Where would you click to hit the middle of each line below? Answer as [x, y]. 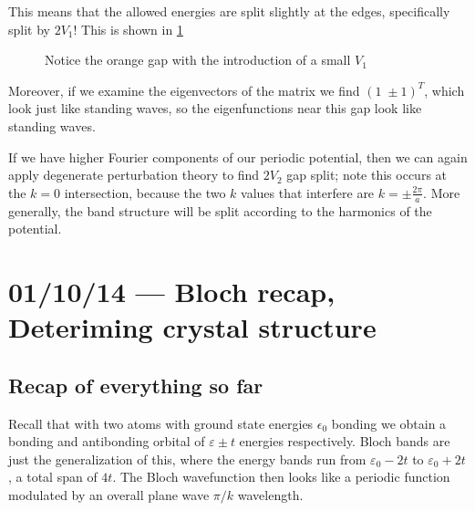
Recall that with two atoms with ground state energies [161, 423]
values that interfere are [308, 192]
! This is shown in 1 [128, 29]
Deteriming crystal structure [192, 327]
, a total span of [53, 477]
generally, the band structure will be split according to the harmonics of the [220, 210]
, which [444, 90]
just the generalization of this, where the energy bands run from [187, 459]
